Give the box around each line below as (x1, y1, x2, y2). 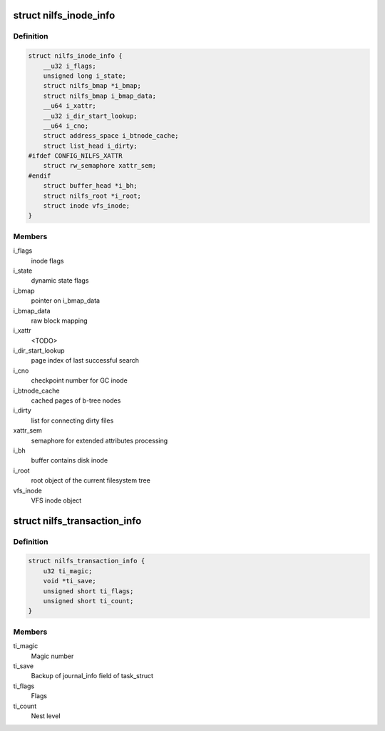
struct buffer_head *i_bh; (43, 182, 138, 190)
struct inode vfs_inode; (43, 202, 130, 210)
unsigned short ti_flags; (43, 587, 134, 595)
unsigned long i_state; (43, 71, 126, 80)
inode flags (31, 256, 64, 265)
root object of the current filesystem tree (31, 476, 151, 485)
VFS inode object (31, 496, 82, 505)
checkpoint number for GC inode (31, 376, 128, 385)
